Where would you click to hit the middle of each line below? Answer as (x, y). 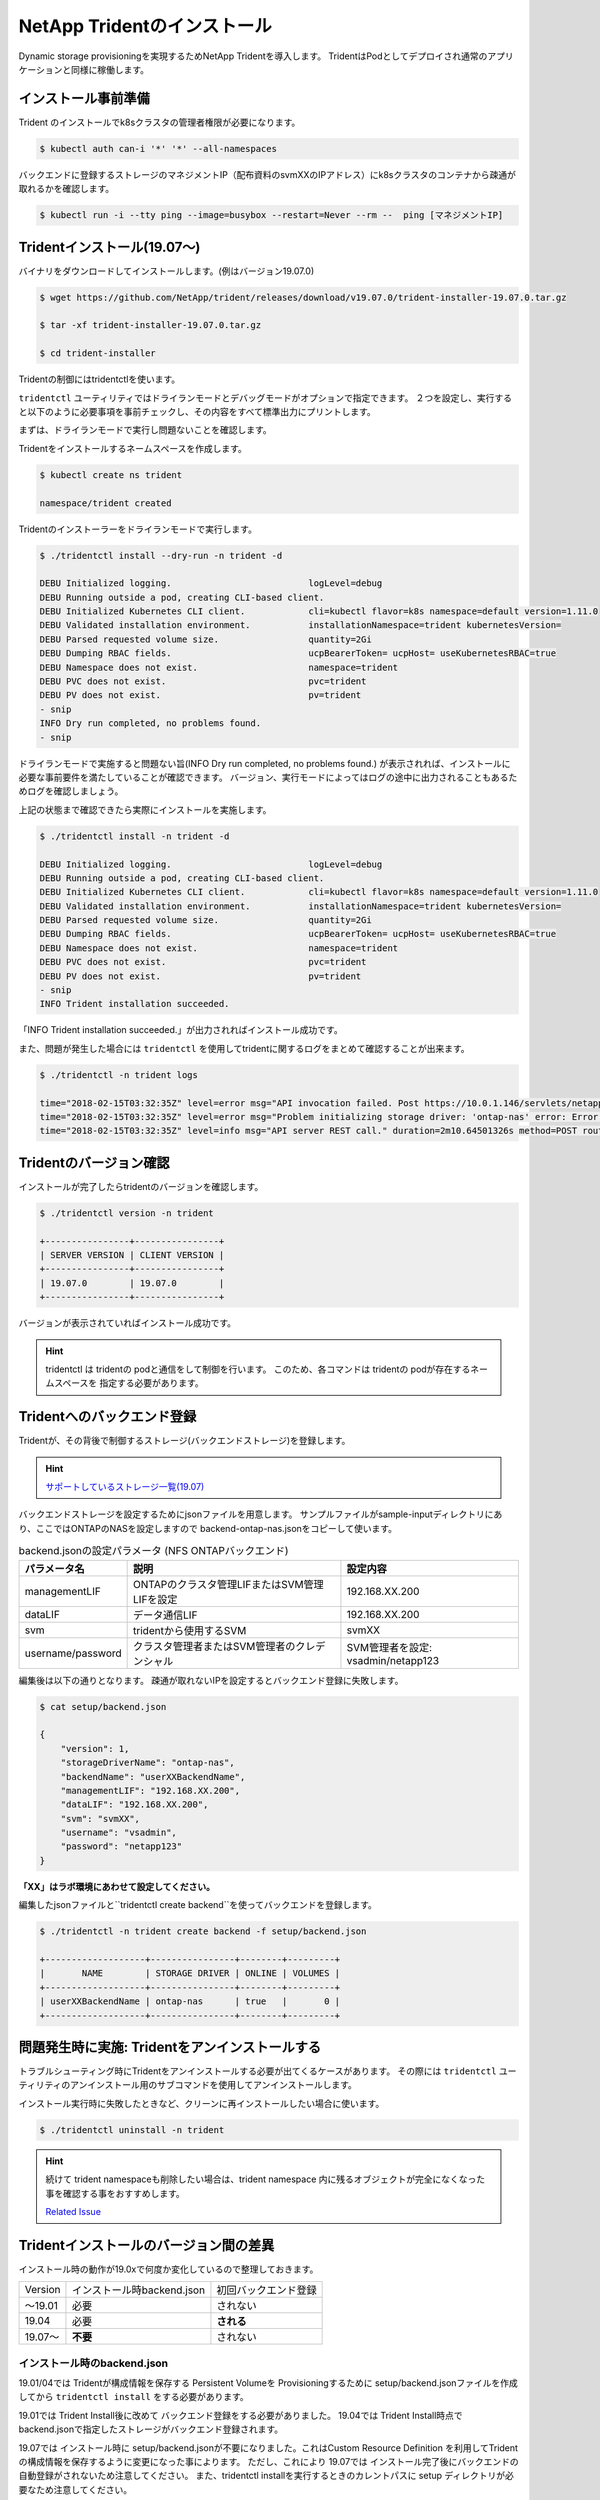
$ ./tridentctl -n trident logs (119, 1074)
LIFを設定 (155, 1599)
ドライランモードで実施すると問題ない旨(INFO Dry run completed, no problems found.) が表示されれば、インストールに (264, 763)
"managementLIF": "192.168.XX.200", (150, 1790)
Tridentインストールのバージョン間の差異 (146, 2245)
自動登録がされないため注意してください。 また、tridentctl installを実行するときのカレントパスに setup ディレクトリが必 (266, 2476)
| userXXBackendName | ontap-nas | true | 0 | (190, 2001)
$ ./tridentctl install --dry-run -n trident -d (161, 555)
